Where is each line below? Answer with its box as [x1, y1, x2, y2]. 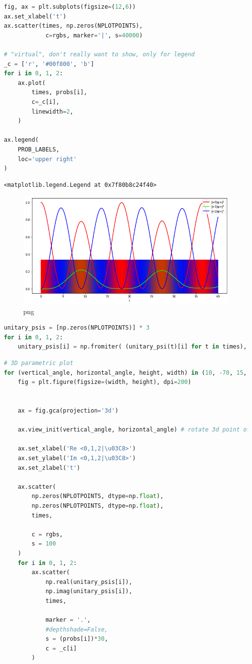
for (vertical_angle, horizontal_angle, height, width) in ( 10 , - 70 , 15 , [4, 369, 247, 376]
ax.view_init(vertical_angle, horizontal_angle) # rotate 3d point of [17, 426, 251, 433]
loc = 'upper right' [17, 155, 77, 163]
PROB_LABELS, [17, 146, 60, 153]
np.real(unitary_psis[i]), [45, 578, 132, 585]
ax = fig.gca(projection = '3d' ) [17, 407, 119, 415]
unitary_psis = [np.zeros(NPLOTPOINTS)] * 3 [4, 324, 150, 332]
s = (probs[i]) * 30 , [45, 635, 108, 643]
